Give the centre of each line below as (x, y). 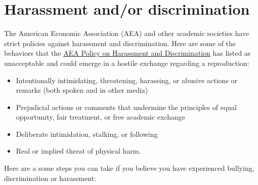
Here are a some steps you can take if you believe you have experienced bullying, (129, 168)
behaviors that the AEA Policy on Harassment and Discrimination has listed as (127, 53)
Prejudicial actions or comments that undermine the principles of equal (126, 107)
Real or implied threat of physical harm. (78, 151)
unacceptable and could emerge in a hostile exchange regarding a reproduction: (127, 63)
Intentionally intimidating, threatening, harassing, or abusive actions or (127, 80)
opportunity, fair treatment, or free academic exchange (101, 117)
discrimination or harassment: (50, 178)
